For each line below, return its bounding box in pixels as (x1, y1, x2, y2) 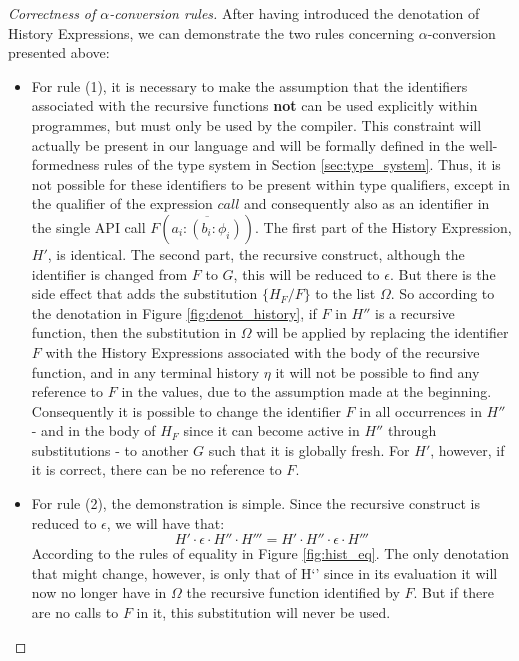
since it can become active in (183, 420, 360, 441)
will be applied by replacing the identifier (256, 322, 509, 343)
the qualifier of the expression (31, 193, 213, 214)
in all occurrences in (359, 400, 482, 421)
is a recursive (375, 302, 455, 323)
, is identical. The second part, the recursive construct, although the (47, 243, 465, 264)
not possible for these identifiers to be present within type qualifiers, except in (31, 173, 510, 194)
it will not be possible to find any (275, 361, 480, 382)
